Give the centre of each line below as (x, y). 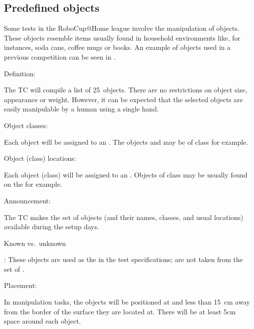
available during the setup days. (52, 227)
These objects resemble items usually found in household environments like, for (122, 37)
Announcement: (27, 200)
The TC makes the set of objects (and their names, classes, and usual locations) (124, 217)
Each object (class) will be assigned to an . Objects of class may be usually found (126, 174)
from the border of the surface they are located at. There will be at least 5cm (120, 311)
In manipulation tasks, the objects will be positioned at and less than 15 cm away (127, 302)
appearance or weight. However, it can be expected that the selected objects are (124, 99)
